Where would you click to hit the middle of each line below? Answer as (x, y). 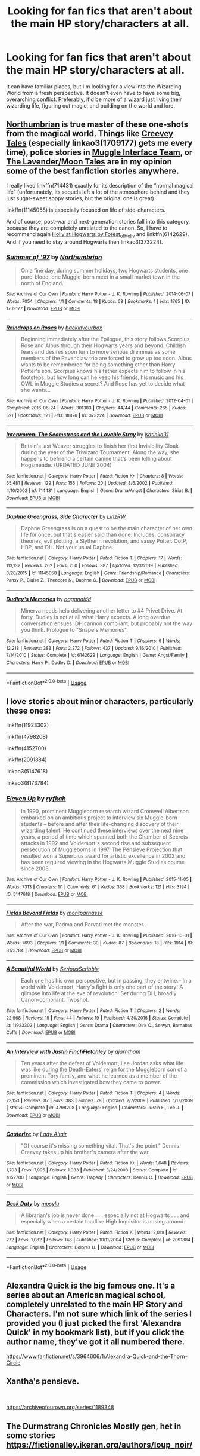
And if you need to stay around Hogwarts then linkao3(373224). (85, 242)
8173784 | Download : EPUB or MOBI (44, 950)
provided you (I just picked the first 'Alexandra (94, 1323)
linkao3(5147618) (27, 772)
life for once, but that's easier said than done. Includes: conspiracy (103, 535)
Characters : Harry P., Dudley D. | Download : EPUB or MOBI (68, 663)
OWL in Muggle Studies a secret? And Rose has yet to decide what (103, 383)
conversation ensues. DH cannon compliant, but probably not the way (106, 623)
